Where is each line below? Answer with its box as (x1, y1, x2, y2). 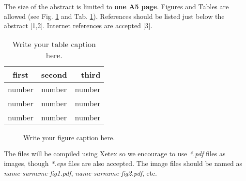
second (41, 68, 67, 80)
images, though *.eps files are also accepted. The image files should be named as (4, 158, 243, 168)
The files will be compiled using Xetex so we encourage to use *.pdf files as (4, 148, 226, 159)
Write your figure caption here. (23, 132, 115, 142)
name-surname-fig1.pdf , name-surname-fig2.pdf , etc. (4, 167, 157, 178)
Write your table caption (12, 38, 96, 49)
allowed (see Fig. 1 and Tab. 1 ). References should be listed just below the (4, 11, 225, 21)
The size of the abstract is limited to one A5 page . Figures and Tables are (4, 1, 229, 11)
